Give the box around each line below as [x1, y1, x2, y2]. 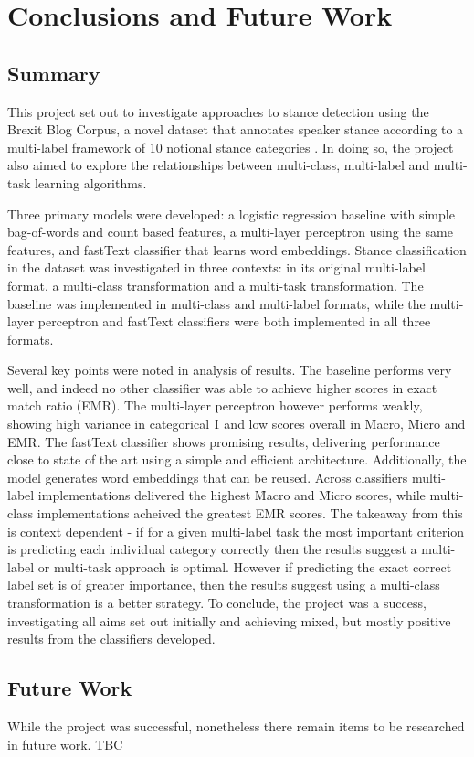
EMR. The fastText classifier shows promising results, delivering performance [7, 432, 440, 451]
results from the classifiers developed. [7, 629, 216, 648]
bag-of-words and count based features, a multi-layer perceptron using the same [7, 222, 453, 241]
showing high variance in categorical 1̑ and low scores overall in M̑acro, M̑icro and [7, 414, 466, 433]
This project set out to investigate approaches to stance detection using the [7, 101, 429, 121]
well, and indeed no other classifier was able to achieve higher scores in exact [7, 378, 437, 397]
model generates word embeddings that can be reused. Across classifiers [7, 467, 408, 486]
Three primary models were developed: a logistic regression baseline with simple [7, 204, 455, 223]
